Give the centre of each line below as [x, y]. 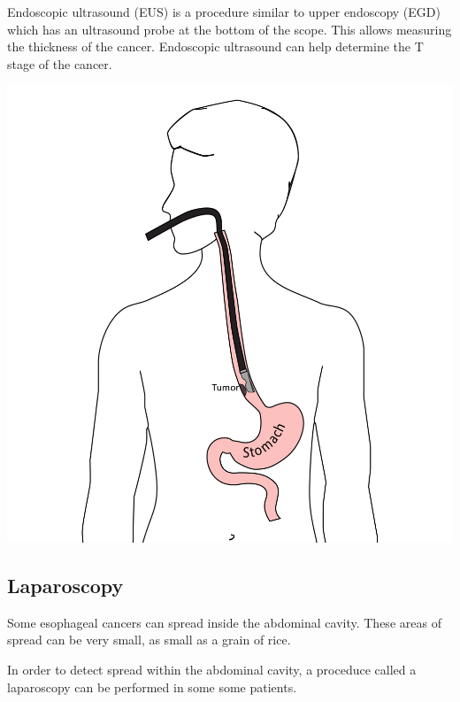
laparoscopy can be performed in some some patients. [152, 687]
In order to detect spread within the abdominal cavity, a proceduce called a [212, 669]
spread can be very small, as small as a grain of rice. [149, 640]
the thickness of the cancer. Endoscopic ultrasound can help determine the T [215, 46]
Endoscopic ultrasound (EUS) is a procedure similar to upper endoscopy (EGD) [224, 12]
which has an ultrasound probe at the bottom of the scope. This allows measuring [230, 29]
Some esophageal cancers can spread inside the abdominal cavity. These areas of [224, 622]
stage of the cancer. [60, 63]
